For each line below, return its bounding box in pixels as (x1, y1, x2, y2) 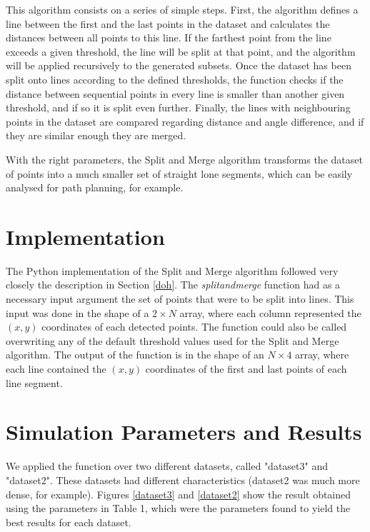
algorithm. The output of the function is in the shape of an (6, 347, 264, 362)
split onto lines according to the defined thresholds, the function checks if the (6, 71, 344, 86)
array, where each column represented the (179, 305, 361, 320)
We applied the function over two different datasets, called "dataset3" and (6, 458, 328, 473)
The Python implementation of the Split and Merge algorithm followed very (6, 263, 339, 278)
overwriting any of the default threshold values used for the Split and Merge (6, 333, 339, 348)
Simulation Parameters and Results (6, 417, 362, 446)
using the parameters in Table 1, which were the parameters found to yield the (6, 501, 351, 516)
